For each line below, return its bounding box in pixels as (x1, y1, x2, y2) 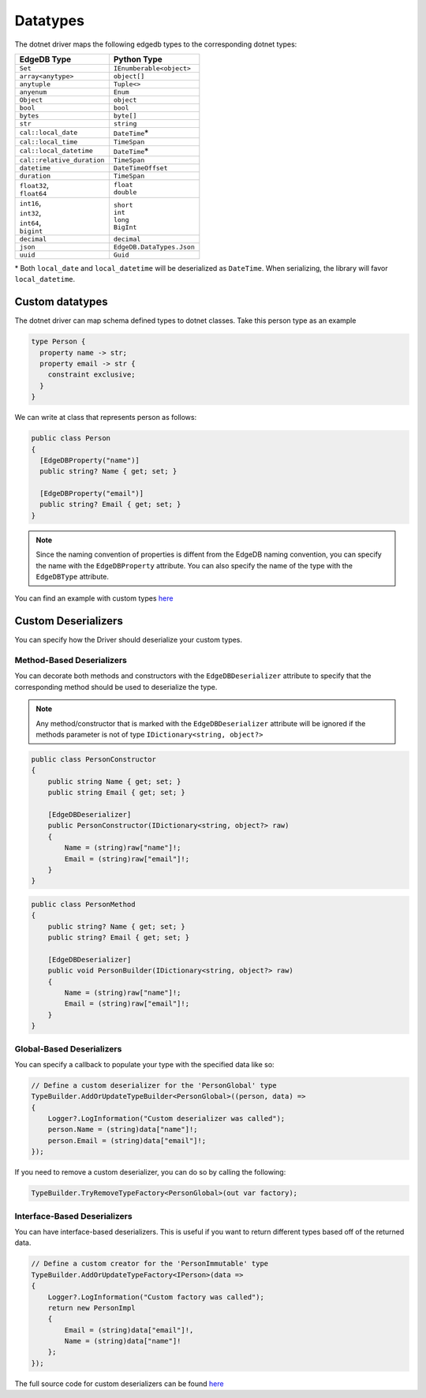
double (113, 188, 137, 197)
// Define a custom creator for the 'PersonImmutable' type (31, 1259, 269, 1269)
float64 (19, 189, 47, 197)
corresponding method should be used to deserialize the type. (14, 682, 218, 692)
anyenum (19, 88, 47, 96)
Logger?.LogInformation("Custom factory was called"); (47, 1292, 264, 1302)
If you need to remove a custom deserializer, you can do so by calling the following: (14, 1167, 286, 1177)
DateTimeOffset (113, 163, 168, 172)
